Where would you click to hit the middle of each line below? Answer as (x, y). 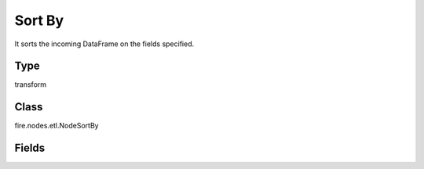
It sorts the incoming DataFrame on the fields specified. (104, 44)
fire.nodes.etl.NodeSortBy (57, 126)
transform (31, 84)
